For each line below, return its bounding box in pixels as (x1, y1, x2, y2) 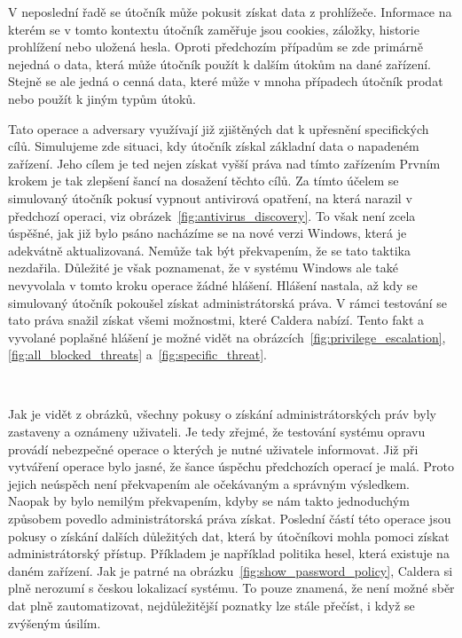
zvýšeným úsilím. (8, 613, 101, 632)
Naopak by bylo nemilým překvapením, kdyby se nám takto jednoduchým (8, 492, 410, 510)
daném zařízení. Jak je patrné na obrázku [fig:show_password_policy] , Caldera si (8, 561, 453, 579)
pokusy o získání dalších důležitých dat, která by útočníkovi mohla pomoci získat (8, 526, 450, 545)
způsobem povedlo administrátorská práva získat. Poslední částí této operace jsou (8, 509, 451, 528)
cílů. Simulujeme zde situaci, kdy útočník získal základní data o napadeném (8, 137, 419, 155)
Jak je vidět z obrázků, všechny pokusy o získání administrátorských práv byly (8, 405, 436, 423)
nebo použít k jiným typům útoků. (8, 89, 196, 107)
